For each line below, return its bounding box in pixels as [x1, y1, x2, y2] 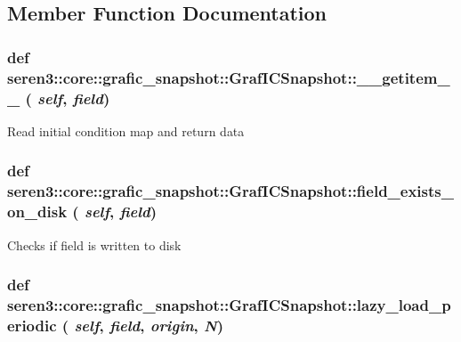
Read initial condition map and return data [7, 121, 245, 140]
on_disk [7, 200, 68, 223]
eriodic [7, 313, 57, 336]
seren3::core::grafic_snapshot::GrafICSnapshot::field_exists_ [7, 180, 454, 202]
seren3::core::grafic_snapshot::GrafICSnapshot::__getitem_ [7, 66, 450, 88]
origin [150, 313, 194, 336]
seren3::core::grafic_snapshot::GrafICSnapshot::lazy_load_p [7, 293, 451, 315]
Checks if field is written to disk [7, 235, 182, 254]
